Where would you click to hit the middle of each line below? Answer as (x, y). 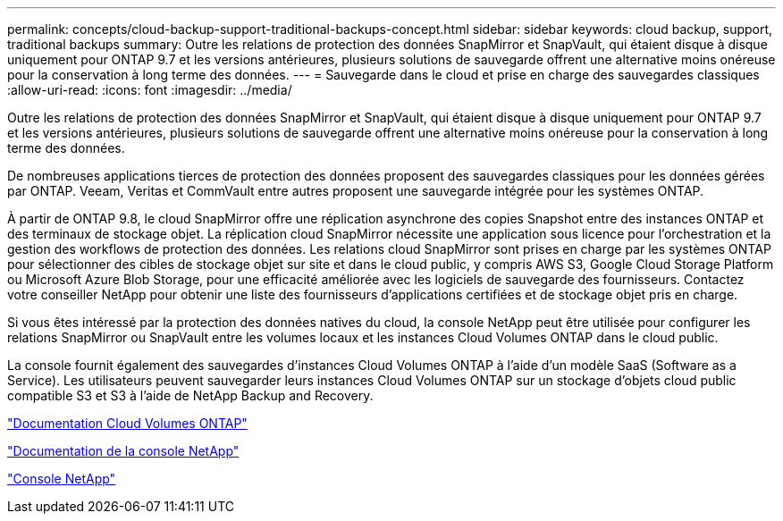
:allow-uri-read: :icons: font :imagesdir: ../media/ (150, 90)
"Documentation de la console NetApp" (123, 451)
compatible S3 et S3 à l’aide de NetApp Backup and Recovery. (190, 395)
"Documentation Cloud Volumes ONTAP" (127, 423)
